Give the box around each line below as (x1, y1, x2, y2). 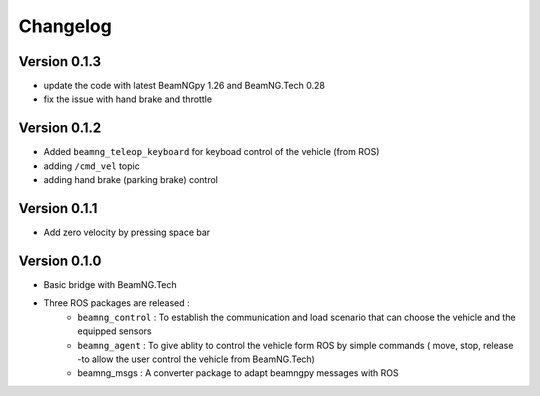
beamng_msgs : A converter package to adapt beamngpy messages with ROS (77, 367, 399, 379)
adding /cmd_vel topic (43, 160, 140, 172)
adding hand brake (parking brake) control (43, 174, 219, 186)
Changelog (18, 15, 112, 37)
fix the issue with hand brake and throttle (43, 93, 213, 105)
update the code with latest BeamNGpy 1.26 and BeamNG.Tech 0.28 (43, 80, 325, 92)
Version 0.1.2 (18, 120, 102, 137)
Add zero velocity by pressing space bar (43, 226, 211, 239)
